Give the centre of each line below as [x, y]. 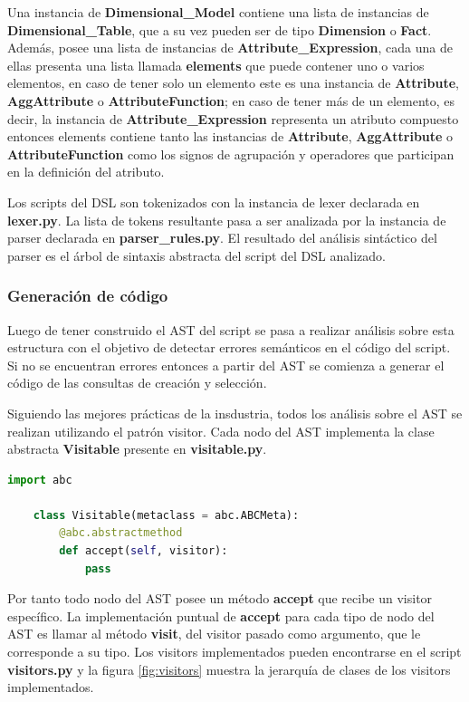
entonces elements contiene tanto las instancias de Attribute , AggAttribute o [230, 136]
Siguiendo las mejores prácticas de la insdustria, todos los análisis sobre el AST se [235, 413]
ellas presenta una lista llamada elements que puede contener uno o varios [216, 65]
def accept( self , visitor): [144, 551]
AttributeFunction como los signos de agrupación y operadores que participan [231, 154]
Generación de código [88, 296]
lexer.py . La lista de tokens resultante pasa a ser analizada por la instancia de [227, 220]
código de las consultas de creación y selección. [137, 383]
